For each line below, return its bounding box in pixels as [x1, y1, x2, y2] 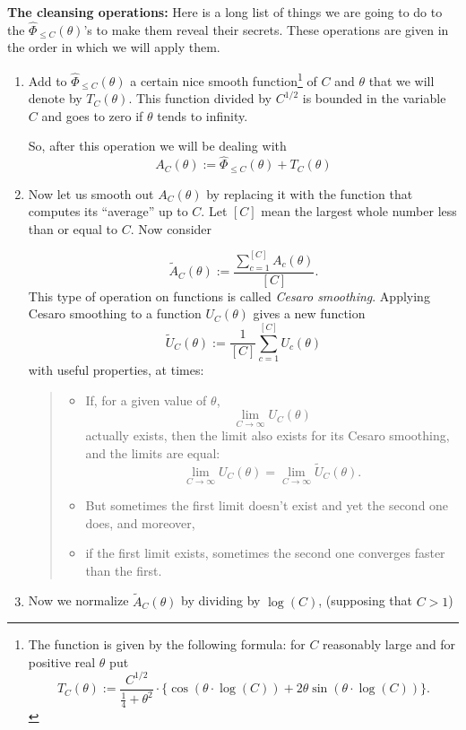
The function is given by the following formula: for [28, 635, 306, 654]
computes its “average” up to [28, 202, 188, 221]
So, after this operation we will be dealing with [28, 136, 287, 155]
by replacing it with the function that [206, 184, 413, 203]
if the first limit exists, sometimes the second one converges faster [85, 543, 445, 562]
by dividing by [181, 591, 261, 610]
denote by [28, 89, 82, 108]
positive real [28, 652, 96, 671]
